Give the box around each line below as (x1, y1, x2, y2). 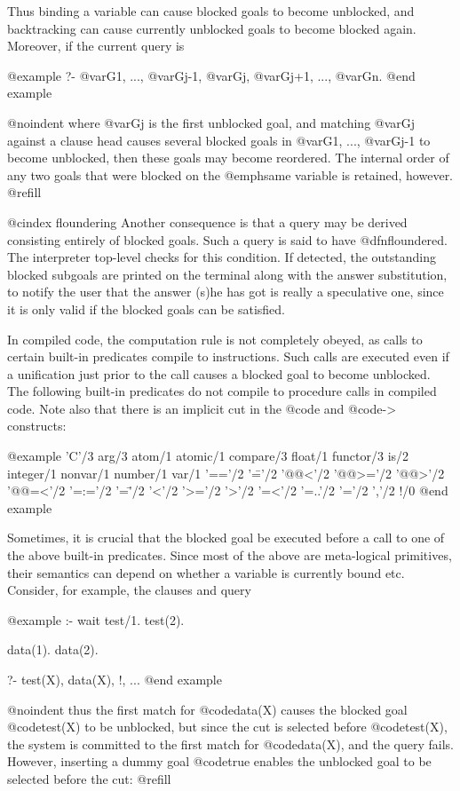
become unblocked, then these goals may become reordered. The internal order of (7, 148, 449, 167)
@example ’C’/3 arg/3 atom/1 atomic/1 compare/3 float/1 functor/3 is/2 (7, 447, 409, 465)
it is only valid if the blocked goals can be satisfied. (7, 299, 285, 318)
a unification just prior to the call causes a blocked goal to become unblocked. (7, 364, 431, 383)
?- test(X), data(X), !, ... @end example (7, 670, 222, 688)
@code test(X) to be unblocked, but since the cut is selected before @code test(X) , (7, 717, 448, 736)
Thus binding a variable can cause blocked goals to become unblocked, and (7, 2, 415, 20)
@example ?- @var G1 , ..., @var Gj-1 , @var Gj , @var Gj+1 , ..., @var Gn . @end (7, 66, 416, 84)
